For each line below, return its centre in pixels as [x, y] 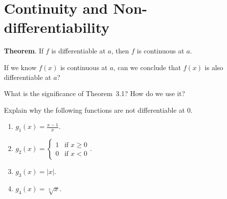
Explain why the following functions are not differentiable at [94, 110]
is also [214, 67]
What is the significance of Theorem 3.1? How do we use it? [95, 93]
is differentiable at [79, 51]
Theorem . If [24, 51]
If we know [20, 67]
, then [120, 51]
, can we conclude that [147, 67]
